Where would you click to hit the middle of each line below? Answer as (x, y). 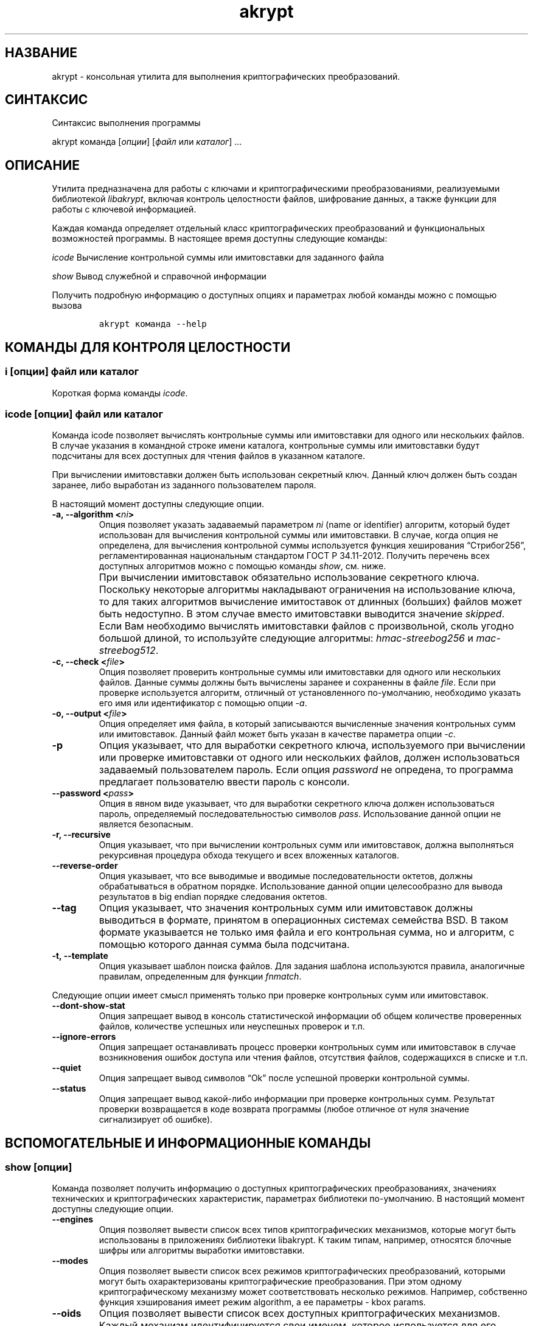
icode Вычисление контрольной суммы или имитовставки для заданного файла (218, 258)
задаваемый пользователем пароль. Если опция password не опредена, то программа (306, 770)
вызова (67, 306)
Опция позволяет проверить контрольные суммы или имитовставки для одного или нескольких (300, 672)
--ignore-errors (84, 1037)
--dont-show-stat (89, 1006)
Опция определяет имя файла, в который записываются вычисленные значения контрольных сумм (307, 724)
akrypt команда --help (153, 324)
